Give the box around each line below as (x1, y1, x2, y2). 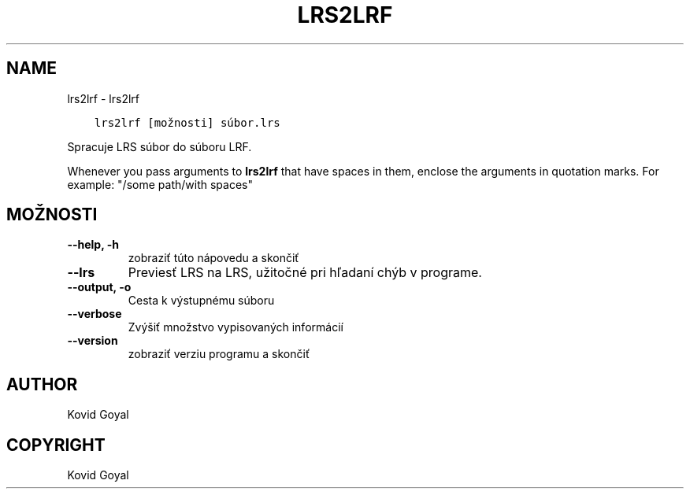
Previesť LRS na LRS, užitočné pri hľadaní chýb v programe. (128, 264, 482, 281)
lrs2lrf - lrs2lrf (67, 91, 140, 105)
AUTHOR (6, 374, 78, 394)
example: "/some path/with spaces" (67, 177, 253, 191)
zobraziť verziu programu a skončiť (128, 347, 310, 361)
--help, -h (67, 238, 119, 252)
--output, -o (67, 280, 132, 294)
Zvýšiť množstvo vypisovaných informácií (128, 320, 343, 334)
